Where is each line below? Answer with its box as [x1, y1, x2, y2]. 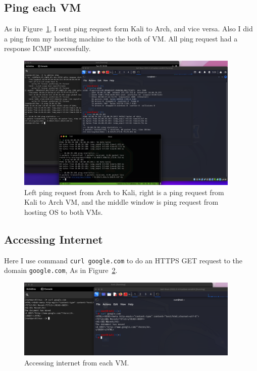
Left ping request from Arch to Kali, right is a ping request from [24, 187, 224, 197]
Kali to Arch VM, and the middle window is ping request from [24, 197, 219, 207]
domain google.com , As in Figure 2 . [4, 265, 118, 275]
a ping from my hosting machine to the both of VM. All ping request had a [4, 33, 238, 43]
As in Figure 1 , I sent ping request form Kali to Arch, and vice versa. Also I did [4, 23, 253, 34]
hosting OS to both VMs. [24, 207, 103, 217]
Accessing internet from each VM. [24, 357, 129, 367]
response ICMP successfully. [4, 43, 91, 54]
